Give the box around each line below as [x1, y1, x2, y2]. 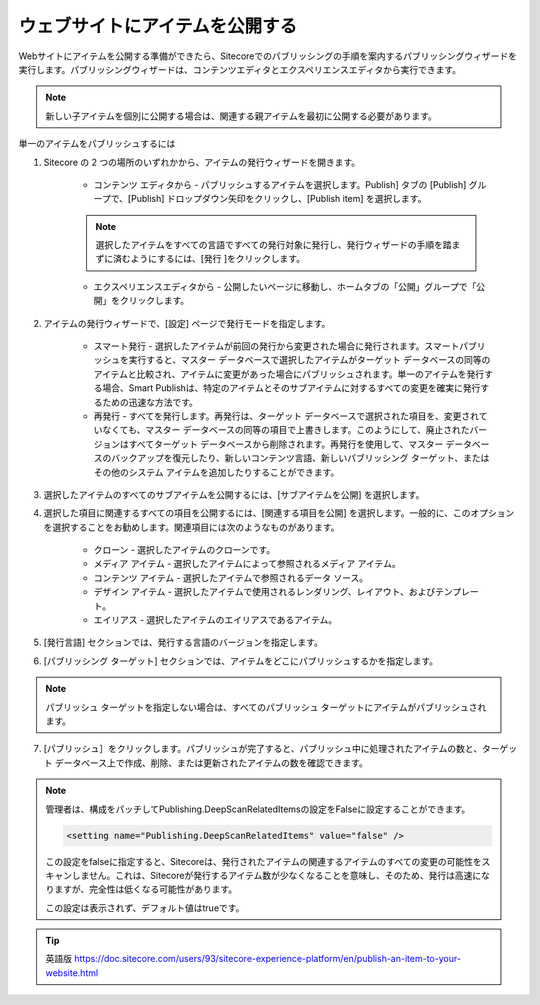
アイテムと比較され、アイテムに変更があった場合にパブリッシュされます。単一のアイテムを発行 [93, 368, 485, 380]
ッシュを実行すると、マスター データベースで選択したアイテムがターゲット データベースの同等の [93, 354, 491, 366]
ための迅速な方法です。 [101, 396, 199, 408]
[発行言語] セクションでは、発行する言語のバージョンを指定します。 [43, 636, 324, 649]
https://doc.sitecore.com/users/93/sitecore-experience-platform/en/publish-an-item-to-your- [73, 953, 462, 965]
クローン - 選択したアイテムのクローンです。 [93, 544, 276, 556]
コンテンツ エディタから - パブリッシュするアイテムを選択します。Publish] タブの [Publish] [93, 178, 467, 190]
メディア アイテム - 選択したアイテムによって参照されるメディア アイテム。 [93, 558, 401, 570]
